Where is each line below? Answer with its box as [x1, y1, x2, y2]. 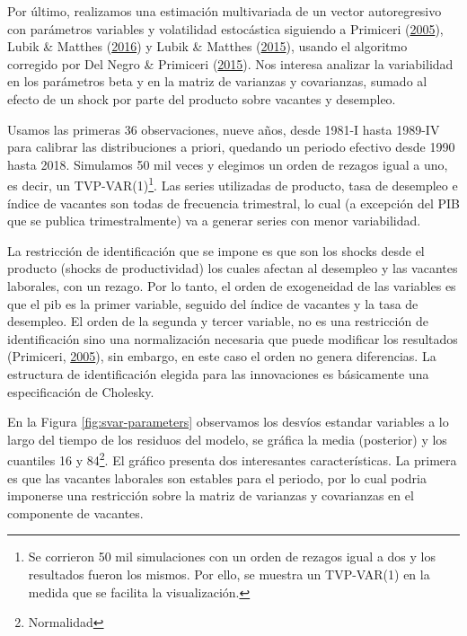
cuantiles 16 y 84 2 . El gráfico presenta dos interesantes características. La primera [7, 448, 457, 469]
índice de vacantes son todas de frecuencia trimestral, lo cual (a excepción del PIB [7, 193, 460, 212]
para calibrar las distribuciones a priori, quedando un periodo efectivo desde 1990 [7, 137, 455, 156]
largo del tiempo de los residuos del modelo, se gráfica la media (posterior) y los [7, 429, 447, 448]
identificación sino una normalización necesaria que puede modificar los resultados [7, 329, 458, 348]
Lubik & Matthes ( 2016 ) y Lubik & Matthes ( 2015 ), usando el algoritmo [7, 37, 408, 56]
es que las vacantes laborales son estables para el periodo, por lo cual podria [7, 468, 427, 487]
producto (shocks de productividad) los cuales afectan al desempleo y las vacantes [7, 259, 458, 278]
